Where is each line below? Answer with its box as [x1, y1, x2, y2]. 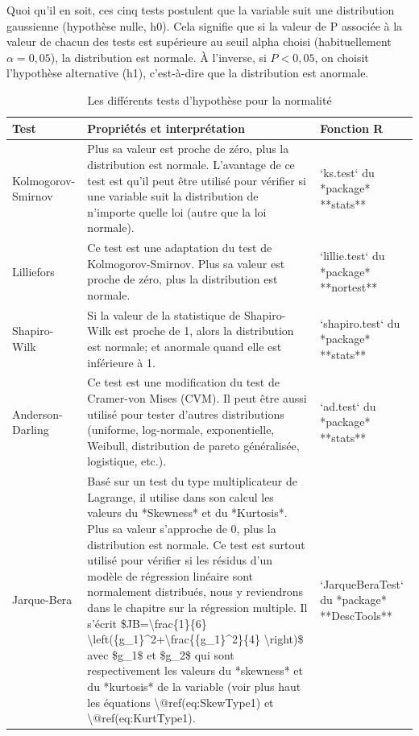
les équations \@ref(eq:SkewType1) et [87, 693, 274, 710]
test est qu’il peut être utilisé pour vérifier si [87, 172, 306, 188]
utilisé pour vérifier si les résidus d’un [87, 552, 272, 569]
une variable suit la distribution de [87, 188, 259, 205]
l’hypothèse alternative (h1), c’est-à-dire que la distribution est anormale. [6, 64, 369, 81]
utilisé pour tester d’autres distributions [87, 405, 284, 422]
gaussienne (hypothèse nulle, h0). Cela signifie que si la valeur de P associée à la [6, 17, 403, 34]
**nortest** [320, 279, 378, 296]
